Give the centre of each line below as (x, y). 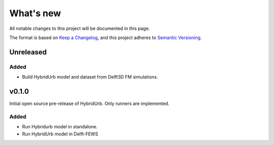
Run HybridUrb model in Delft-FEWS (60, 134)
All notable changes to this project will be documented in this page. (80, 28)
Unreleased (28, 52)
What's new (35, 13)
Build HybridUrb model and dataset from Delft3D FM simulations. (90, 77)
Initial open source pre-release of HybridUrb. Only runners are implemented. (89, 103)
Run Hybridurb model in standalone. (60, 127)
